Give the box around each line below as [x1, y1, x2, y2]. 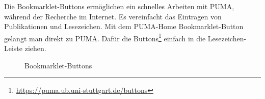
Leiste [4, 43, 23, 54]
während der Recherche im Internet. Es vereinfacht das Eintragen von [4, 11, 222, 21]
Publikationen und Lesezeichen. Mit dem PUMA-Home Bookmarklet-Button [4, 21, 244, 32]
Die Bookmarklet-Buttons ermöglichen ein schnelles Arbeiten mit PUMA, [4, 1, 234, 11]
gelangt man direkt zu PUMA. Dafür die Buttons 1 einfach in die [4, 31, 206, 43]
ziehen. [24, 43, 46, 54]
